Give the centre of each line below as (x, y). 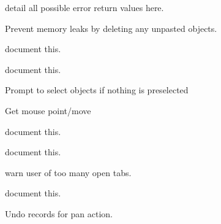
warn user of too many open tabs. (68, 172)
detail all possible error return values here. (84, 7)
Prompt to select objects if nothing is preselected (97, 90)
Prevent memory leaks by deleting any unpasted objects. (111, 28)
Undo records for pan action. (59, 213)
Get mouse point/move (48, 110)
